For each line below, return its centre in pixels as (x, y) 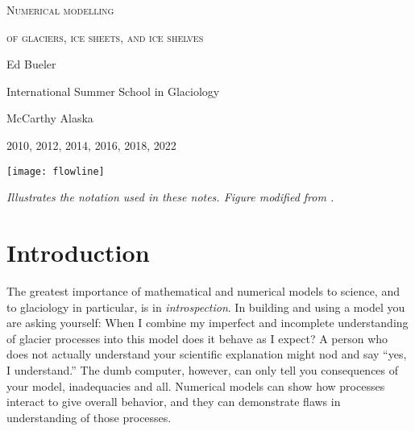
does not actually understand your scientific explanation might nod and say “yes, (207, 354)
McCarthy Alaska (50, 118)
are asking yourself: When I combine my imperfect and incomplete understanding (207, 323)
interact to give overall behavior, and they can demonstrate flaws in (174, 402)
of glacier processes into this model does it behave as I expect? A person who (197, 338)
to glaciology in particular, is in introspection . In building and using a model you (206, 307)
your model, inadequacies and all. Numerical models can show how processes (196, 385)
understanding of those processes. (89, 417)
